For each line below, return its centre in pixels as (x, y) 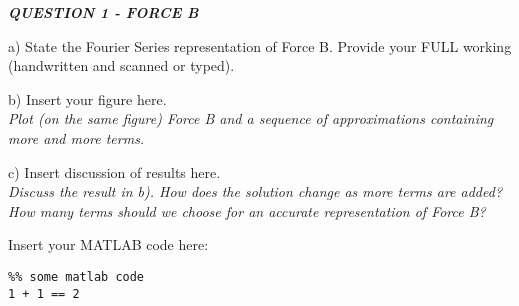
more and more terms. (76, 137)
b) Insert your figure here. (87, 98)
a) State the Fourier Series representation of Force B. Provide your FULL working (260, 45)
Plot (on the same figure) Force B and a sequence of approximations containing (251, 118)
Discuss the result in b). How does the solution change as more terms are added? (255, 191)
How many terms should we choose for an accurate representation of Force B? (247, 210)
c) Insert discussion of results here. (114, 171)
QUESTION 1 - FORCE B (103, 12)
